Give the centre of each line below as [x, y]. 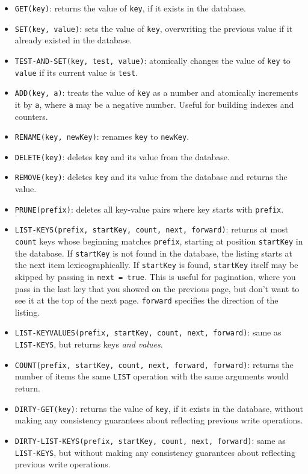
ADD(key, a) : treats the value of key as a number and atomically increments [156, 92]
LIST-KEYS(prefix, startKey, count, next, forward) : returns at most [152, 229]
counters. [31, 116]
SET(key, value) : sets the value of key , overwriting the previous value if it [154, 28]
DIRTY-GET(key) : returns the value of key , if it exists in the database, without [159, 408]
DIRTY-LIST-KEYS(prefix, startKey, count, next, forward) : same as [150, 440]
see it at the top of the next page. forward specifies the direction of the [146, 300]
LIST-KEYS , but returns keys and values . [89, 344]
